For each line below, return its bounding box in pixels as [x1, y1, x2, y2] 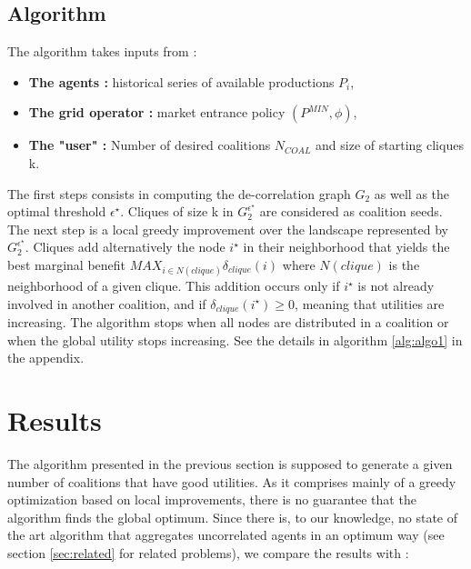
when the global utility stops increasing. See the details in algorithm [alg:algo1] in [7, 330, 463, 349]
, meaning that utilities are [295, 294, 445, 313]
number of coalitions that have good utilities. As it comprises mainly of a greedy [7, 472, 456, 491]
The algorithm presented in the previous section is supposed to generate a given [7, 454, 453, 474]
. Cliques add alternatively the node [25, 237, 225, 256]
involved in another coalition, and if [7, 294, 206, 313]
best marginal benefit [7, 255, 126, 274]
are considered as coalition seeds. [259, 202, 443, 221]
